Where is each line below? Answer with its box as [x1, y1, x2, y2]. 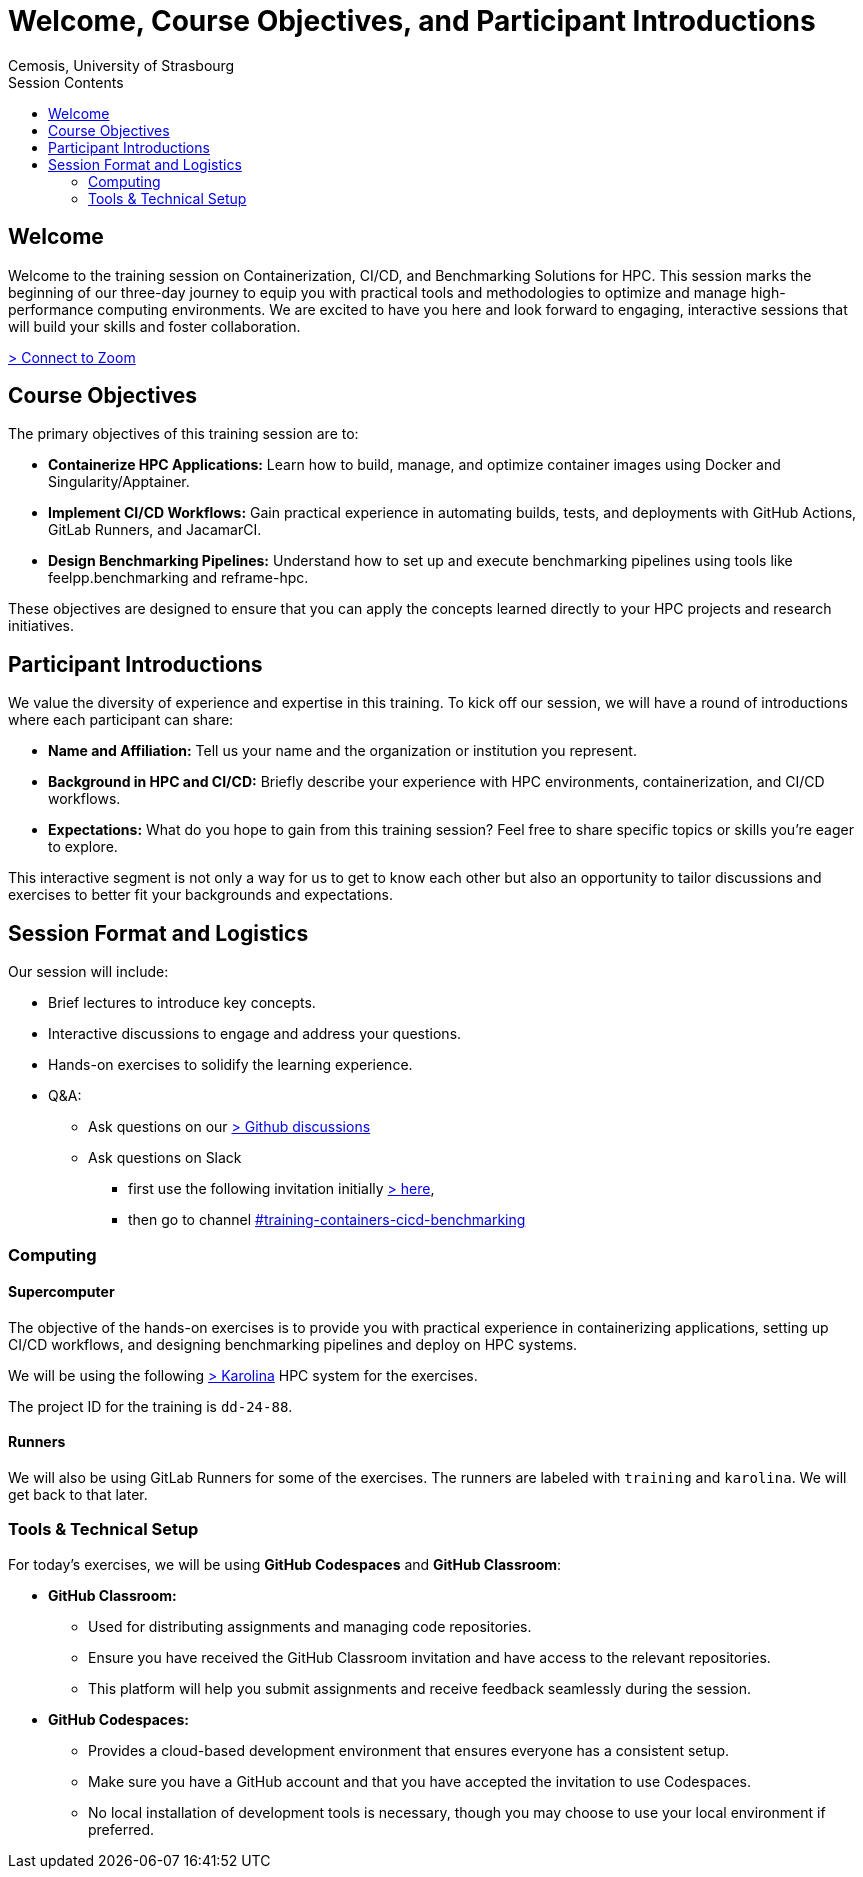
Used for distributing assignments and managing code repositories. [88, 1617, 532, 1635]
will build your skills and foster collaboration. [8, 317, 301, 335]
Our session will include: [8, 963, 169, 981]
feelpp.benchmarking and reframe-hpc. [48, 569, 309, 587]
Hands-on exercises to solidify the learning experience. [48, 1056, 413, 1074]
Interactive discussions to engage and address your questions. [48, 1025, 462, 1043]
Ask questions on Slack [88, 1149, 242, 1167]
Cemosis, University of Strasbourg [8, 56, 235, 74]
